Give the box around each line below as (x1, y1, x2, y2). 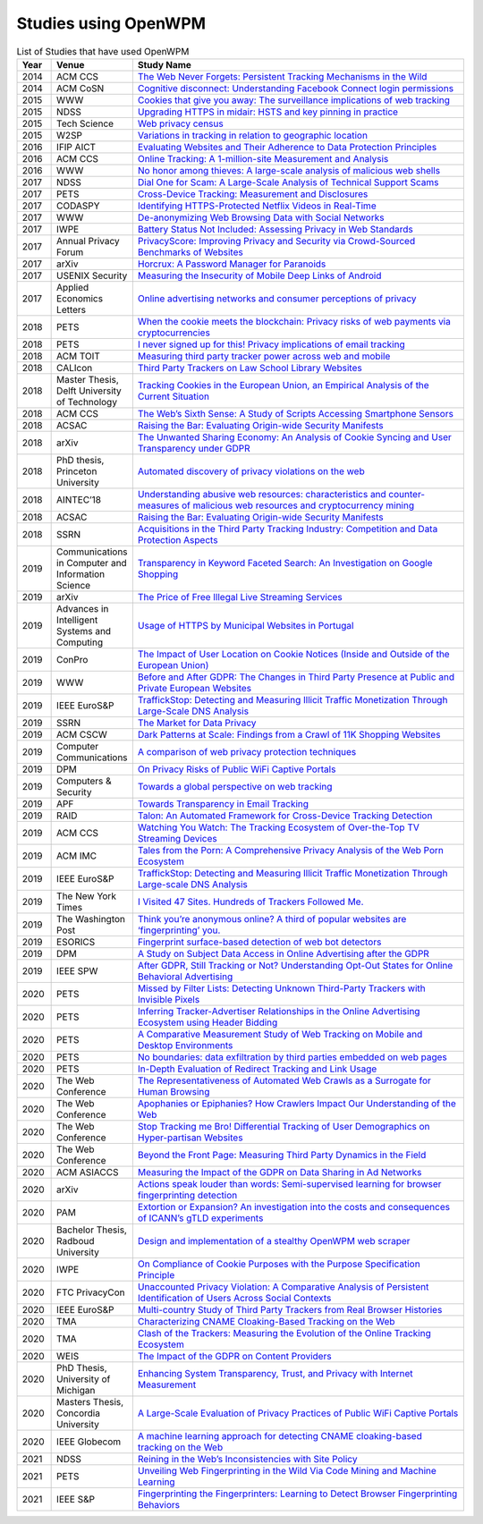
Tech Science (56, 117, 114, 130)
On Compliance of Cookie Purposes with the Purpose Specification (137, 1257, 420, 1270)
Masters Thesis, (56, 1395, 124, 1408)
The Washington (56, 912, 125, 925)
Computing (56, 636, 104, 648)
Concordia (56, 1407, 100, 1419)
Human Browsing (137, 1085, 210, 1097)
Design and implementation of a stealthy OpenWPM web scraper (137, 1234, 411, 1247)
